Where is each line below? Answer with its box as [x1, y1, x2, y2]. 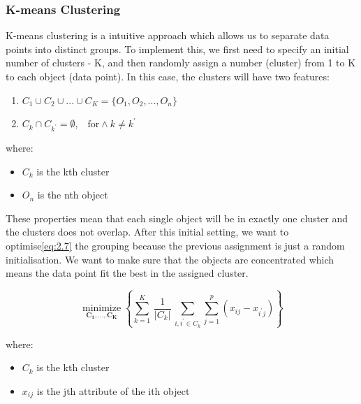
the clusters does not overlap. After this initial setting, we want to [6, 224, 289, 239]
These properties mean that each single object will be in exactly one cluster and [6, 210, 348, 225]
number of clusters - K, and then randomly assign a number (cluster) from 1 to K [6, 55, 356, 70]
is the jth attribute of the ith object [36, 383, 190, 398]
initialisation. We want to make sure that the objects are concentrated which [6, 252, 334, 266]
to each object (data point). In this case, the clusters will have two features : [6, 69, 330, 83]
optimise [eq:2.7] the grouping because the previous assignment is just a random [6, 238, 345, 252]
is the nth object [37, 187, 108, 202]
